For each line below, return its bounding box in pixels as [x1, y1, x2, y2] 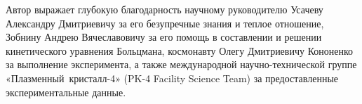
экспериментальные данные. [6, 84, 126, 99]
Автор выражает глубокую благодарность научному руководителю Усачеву [6, 2, 323, 16]
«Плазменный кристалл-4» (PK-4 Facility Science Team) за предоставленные [6, 70, 339, 85]
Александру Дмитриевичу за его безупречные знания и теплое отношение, [6, 15, 324, 30]
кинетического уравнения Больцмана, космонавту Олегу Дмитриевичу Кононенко [6, 43, 354, 58]
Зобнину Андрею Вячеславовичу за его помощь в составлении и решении [6, 30, 322, 44]
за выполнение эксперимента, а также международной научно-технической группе [6, 57, 357, 72]
